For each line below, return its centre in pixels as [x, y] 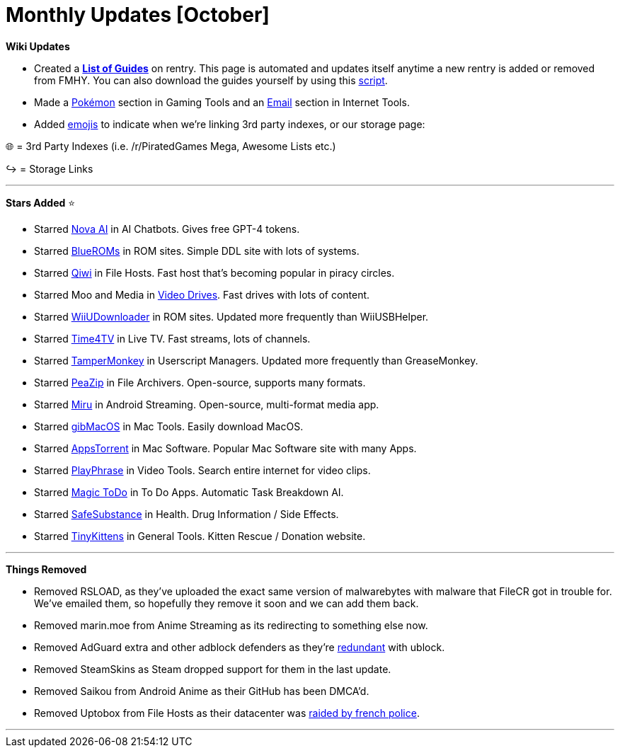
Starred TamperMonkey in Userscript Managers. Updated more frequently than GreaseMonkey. [256, 360]
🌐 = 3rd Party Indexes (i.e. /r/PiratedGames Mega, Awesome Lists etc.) [171, 146]
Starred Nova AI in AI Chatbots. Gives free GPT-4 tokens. [167, 229]
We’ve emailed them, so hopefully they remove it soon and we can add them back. [226, 603]
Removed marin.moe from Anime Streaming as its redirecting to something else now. [231, 625]
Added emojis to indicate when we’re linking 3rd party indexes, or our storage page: [230, 124]
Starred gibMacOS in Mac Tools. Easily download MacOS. [169, 426]
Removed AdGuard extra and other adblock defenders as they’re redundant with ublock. [240, 647]
